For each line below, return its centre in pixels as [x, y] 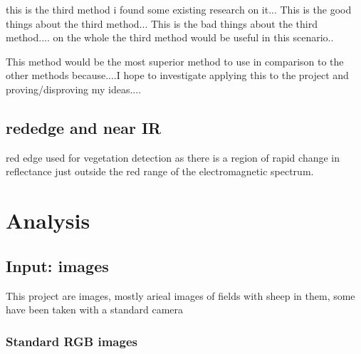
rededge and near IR [84, 127]
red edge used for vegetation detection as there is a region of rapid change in [173, 157]
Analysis [48, 220]
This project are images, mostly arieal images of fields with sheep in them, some [180, 295]
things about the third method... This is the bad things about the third [162, 23]
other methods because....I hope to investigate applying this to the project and [177, 75]
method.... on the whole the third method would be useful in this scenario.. [170, 37]
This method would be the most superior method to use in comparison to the [175, 61]
